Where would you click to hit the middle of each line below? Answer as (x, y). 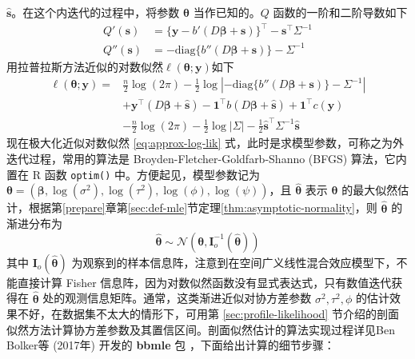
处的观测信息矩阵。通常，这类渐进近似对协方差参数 (177, 298)
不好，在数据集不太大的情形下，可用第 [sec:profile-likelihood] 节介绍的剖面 (208, 314)
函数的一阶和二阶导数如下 (340, 12)
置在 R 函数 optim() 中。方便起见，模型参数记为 (134, 174)
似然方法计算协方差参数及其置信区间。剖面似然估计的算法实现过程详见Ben (201, 329)
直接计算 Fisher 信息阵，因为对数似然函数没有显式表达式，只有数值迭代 (204, 282)
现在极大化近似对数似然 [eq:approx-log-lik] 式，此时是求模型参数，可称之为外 (206, 143)
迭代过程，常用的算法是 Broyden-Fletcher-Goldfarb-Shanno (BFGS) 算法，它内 (207, 158)
